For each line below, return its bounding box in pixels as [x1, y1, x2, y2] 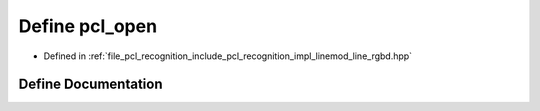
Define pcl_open [18, 15, 158, 37]
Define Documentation [18, 76, 163, 93]
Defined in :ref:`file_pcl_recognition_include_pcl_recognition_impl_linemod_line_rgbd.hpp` [43, 50, 413, 62]
